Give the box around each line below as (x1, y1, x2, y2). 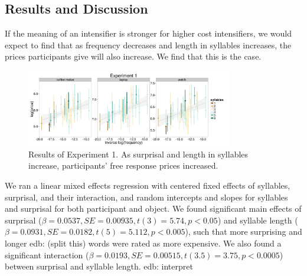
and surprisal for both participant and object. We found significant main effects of (5, 202, 302, 215)
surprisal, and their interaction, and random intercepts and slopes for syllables (5, 190, 288, 203)
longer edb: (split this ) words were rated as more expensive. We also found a (5, 236, 282, 249)
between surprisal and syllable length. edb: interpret (5, 260, 193, 272)
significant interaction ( (5, 248, 89, 261)
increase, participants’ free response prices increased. (28, 159, 218, 172)
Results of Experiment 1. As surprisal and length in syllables (28, 147, 249, 160)
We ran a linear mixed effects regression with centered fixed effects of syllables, (5, 179, 290, 191)
